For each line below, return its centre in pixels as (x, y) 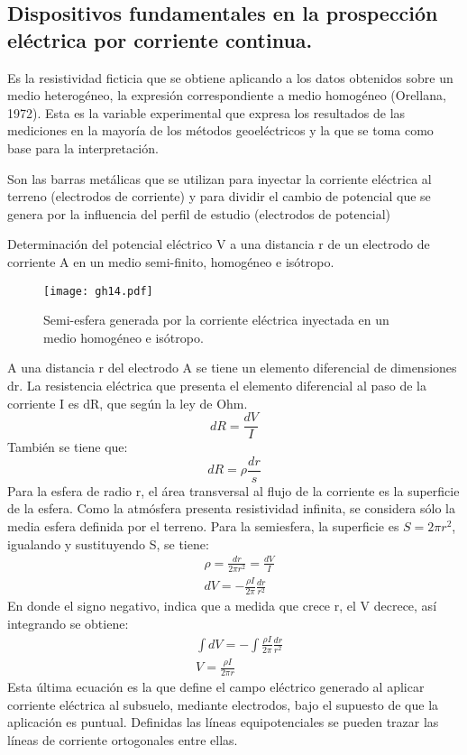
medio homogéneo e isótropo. (124, 337)
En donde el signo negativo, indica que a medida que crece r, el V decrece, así (222, 606)
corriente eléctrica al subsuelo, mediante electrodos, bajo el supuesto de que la (223, 704)
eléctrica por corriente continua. (160, 39)
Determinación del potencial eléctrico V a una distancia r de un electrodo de (219, 244)
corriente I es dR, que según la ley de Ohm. (128, 403)
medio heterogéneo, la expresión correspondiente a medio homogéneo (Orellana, (227, 95)
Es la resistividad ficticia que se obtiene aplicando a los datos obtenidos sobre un (230, 77)
